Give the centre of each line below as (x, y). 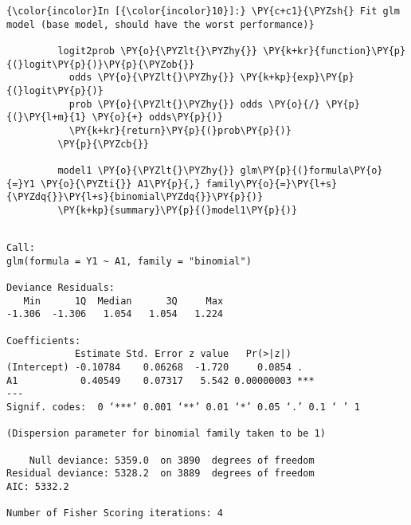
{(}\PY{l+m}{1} (47, 118)
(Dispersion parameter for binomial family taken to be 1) (166, 434)
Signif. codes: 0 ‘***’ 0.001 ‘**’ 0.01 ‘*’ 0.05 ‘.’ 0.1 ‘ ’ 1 (183, 407)
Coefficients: (44, 341)
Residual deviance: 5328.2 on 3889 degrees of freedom (160, 474)
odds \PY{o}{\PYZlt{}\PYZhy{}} (152, 78)
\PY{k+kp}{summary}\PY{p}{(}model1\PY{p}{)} (178, 210)
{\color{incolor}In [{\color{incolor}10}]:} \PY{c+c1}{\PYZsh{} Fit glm (203, 11)
